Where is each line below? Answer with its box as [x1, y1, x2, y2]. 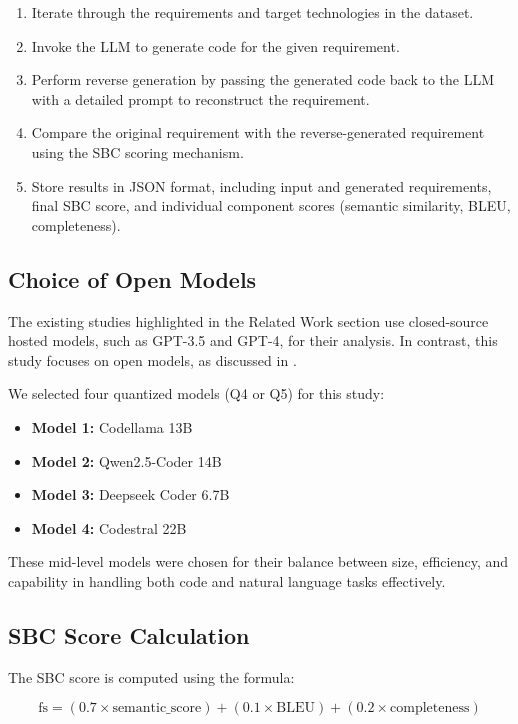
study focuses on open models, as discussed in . [8, 349, 297, 370]
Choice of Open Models [8, 263, 257, 294]
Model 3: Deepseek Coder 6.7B [31, 484, 230, 505]
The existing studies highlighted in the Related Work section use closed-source [8, 310, 489, 331]
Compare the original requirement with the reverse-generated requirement [31, 122, 485, 143]
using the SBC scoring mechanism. [31, 141, 244, 162]
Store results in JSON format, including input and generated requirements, [31, 175, 492, 196]
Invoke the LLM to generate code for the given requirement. [31, 35, 400, 56]
